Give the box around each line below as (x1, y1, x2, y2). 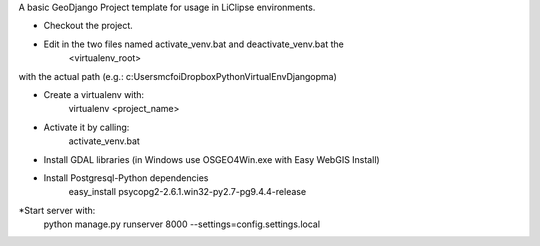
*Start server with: (18, 204, 96, 216)
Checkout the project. (43, 20, 134, 32)
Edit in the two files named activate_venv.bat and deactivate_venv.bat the (43, 38, 344, 50)
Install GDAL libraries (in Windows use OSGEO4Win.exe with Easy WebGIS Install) (43, 153, 380, 165)
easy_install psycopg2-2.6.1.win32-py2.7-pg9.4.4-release (68, 186, 307, 198)
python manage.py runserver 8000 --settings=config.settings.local (43, 218, 320, 230)
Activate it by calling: (43, 121, 130, 133)
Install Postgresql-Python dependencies (43, 171, 209, 184)
